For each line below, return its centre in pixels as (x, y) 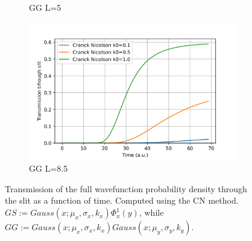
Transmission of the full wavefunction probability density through (126, 188)
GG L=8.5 (49, 168)
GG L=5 (45, 7)
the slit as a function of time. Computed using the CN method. (122, 200)
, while (151, 212)
